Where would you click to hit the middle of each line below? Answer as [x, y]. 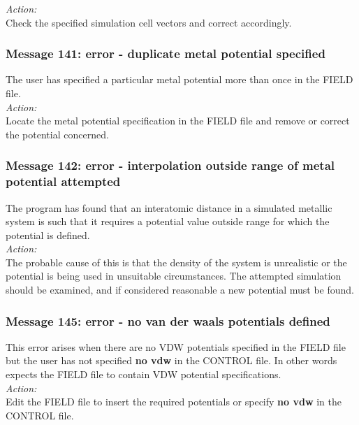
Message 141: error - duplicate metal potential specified [166, 53]
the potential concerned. [57, 134]
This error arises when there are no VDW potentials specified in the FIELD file [176, 346]
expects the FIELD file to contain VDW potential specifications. [144, 374]
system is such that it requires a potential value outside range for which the [168, 221]
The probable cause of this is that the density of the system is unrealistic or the [176, 262]
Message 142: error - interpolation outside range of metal [170, 165]
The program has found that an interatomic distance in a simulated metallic [169, 207]
